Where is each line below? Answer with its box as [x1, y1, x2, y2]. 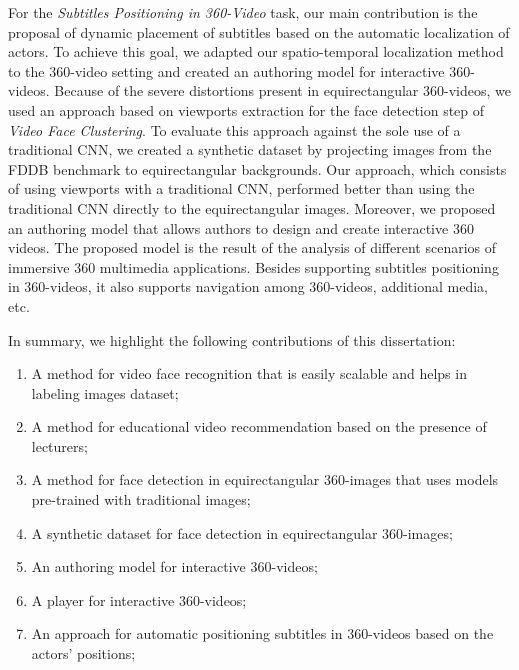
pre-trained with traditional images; [31, 489, 251, 510]
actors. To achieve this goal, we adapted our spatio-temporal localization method [8, 41, 504, 62]
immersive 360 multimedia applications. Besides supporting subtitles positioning [8, 256, 499, 277]
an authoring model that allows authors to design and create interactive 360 [8, 217, 474, 238]
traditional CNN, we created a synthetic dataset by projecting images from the [8, 139, 492, 160]
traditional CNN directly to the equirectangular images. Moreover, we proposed [8, 197, 496, 218]
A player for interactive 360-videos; [31, 589, 247, 610]
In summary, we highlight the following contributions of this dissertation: [8, 329, 456, 350]
